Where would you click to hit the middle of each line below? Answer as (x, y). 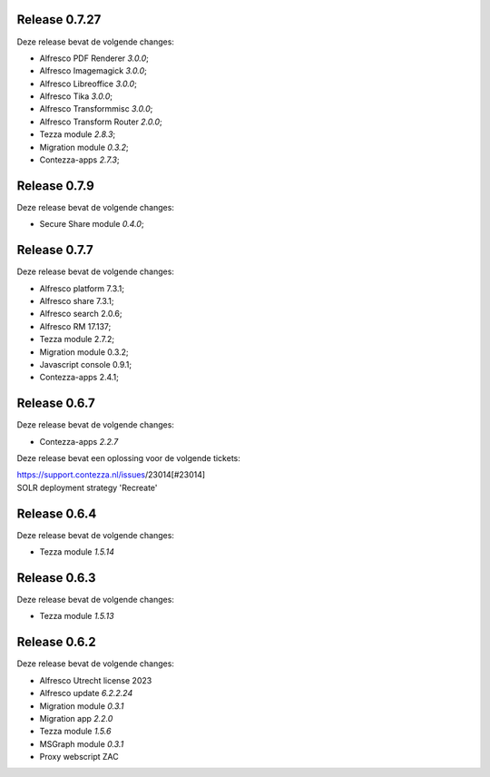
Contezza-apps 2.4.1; (79, 378)
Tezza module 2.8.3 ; (78, 134)
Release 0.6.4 (57, 513)
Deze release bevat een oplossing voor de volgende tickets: (128, 458)
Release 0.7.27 (59, 20)
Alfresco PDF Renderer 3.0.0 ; (94, 58)
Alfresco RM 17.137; (75, 326)
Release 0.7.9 (55, 186)
